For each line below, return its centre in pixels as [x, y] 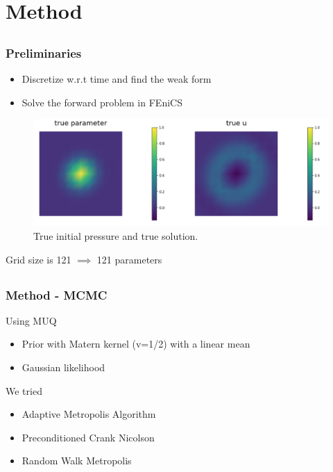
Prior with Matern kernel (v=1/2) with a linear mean [136, 344]
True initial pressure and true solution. [116, 236]
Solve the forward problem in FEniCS [102, 102]
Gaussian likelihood [63, 367]
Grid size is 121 [39, 259]
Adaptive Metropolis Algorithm [89, 414]
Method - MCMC [57, 294]
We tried [24, 390]
